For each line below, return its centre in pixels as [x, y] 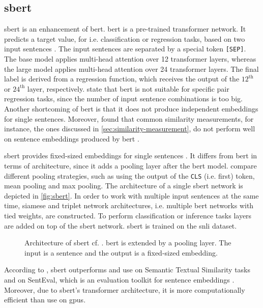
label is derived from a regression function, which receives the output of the [122, 79]
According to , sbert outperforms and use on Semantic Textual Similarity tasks [127, 270]
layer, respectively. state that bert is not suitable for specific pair [128, 88]
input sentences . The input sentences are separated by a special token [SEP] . [125, 49]
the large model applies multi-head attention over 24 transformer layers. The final [131, 68]
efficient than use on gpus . [45, 300]
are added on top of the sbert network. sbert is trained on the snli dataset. [121, 225]
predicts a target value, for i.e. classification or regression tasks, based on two [125, 38]
